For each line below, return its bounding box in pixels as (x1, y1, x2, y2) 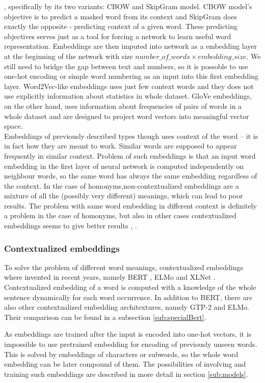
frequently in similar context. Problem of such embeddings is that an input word (4, 150, 256, 161)
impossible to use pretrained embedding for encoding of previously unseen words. (4, 339, 257, 349)
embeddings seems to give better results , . (4, 220, 137, 231)
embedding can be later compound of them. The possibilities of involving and (4, 359, 246, 369)
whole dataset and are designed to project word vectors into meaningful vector (4, 110, 249, 121)
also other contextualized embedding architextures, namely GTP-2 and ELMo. (4, 302, 249, 312)
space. (4, 121, 23, 131)
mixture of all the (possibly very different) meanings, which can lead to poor (4, 190, 243, 201)
